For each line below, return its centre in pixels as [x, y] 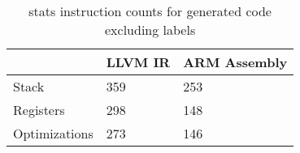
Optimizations [53, 133]
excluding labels [150, 30]
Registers [39, 110]
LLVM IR [138, 62]
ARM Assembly [235, 62]
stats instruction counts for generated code [150, 11]
